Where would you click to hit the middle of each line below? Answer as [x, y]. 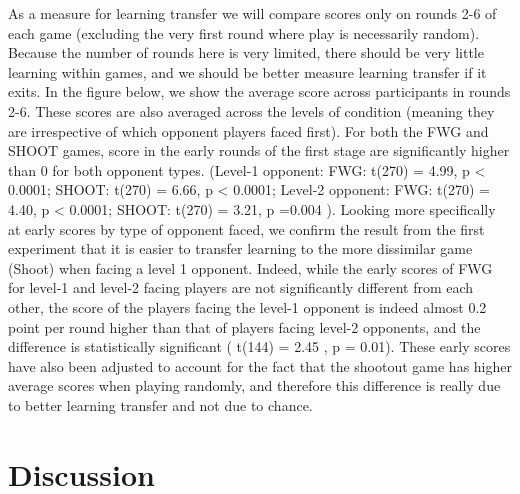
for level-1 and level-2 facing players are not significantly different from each [241, 287]
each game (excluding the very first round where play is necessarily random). [244, 32]
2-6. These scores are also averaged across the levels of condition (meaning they [251, 110]
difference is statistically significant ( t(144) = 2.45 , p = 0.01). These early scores [259, 346]
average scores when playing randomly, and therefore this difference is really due [254, 385]
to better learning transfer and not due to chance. [160, 404]
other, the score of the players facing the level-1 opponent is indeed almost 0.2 [247, 306]
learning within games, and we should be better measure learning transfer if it [247, 71]
